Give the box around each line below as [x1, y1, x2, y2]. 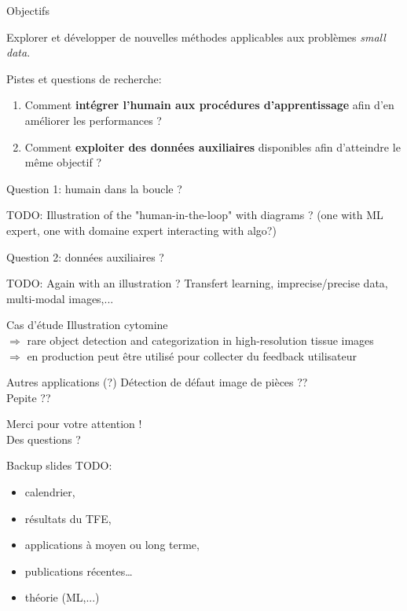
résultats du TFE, [24, 510, 112, 526]
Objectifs [6, 2, 49, 18]
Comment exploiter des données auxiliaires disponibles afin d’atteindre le [24, 138, 401, 155]
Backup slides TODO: [6, 457, 112, 474]
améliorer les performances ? [24, 112, 162, 128]
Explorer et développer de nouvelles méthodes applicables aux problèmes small [6, 28, 386, 45]
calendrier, [24, 484, 75, 500]
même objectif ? [24, 154, 101, 170]
